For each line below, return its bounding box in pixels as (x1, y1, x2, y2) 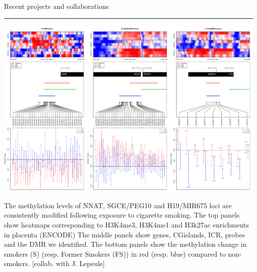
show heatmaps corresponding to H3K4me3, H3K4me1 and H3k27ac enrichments (4, 220, 249, 230)
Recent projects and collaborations (4, 1, 109, 11)
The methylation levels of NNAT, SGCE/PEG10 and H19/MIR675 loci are (4, 200, 232, 210)
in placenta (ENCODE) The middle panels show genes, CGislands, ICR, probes (4, 229, 245, 239)
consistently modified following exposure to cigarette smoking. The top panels (4, 210, 240, 220)
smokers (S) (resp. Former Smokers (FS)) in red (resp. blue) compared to (4, 248, 226, 259)
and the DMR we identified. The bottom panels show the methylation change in (4, 239, 247, 249)
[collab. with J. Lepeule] (32, 258, 105, 269)
